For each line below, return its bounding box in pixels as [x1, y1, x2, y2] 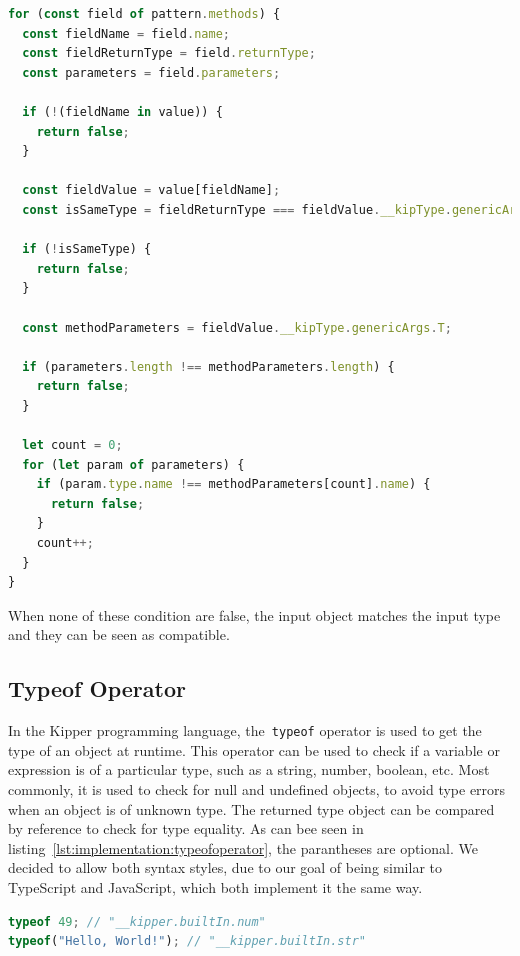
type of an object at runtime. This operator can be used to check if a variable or [8, 739, 500, 760]
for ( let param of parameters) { [22, 457, 245, 472]
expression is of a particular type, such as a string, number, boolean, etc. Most [8, 759, 490, 780]
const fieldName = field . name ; [22, 26, 230, 41]
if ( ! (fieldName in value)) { [22, 104, 223, 119]
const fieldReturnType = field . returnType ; [22, 46, 316, 61]
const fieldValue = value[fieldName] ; [22, 183, 281, 198]
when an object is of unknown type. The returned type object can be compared [8, 798, 495, 819]
